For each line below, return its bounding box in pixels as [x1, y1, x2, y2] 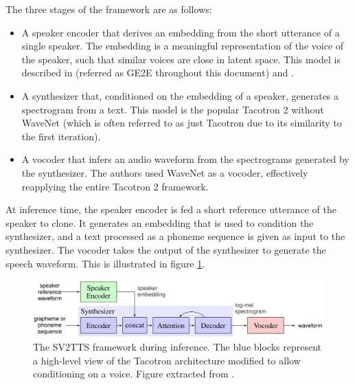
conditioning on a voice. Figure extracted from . [33, 366, 235, 381]
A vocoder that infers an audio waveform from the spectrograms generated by [21, 152, 350, 166]
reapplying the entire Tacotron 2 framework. [21, 179, 209, 193]
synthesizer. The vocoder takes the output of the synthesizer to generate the [5, 242, 326, 256]
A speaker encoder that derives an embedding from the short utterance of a [21, 25, 340, 39]
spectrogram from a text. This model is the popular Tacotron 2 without [21, 102, 324, 116]
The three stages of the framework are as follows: [5, 2, 212, 16]
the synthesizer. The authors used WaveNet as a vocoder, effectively [21, 165, 308, 179]
